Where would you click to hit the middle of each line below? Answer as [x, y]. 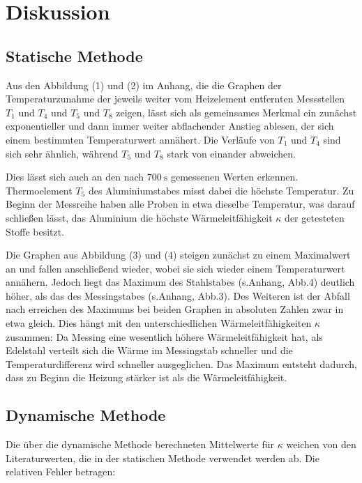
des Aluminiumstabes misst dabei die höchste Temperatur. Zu [221, 190]
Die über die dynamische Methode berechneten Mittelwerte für [140, 444]
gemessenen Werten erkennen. [234, 177]
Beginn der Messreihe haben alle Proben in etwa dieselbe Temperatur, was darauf [180, 204]
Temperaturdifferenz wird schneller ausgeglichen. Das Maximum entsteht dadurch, [181, 363]
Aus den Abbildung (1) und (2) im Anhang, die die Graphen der [144, 85]
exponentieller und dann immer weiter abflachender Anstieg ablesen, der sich [170, 126]
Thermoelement [39, 190]
